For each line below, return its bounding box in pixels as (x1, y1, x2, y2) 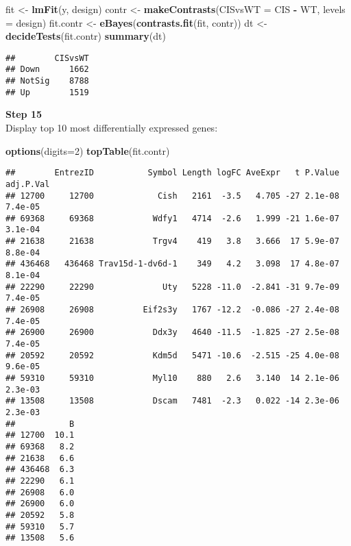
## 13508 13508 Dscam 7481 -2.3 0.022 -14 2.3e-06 (5, 396, 339, 406)
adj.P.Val (5, 179, 50, 189)
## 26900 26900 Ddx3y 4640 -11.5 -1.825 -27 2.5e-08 (5, 327, 339, 338)
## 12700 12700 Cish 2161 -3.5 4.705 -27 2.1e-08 (5, 190, 339, 201)
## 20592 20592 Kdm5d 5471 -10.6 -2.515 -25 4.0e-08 (5, 350, 339, 360)
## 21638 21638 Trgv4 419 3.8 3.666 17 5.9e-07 (5, 236, 339, 247)
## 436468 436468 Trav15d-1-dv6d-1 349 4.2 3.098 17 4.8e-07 (5, 259, 339, 269)
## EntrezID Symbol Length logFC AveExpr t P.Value (5, 168, 339, 178)
